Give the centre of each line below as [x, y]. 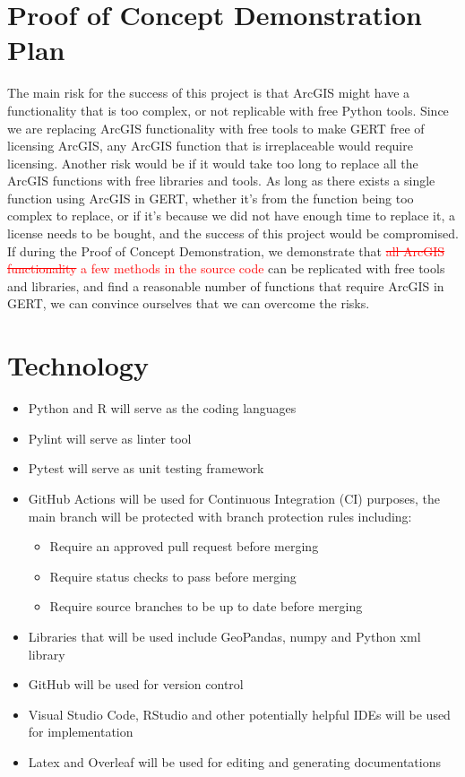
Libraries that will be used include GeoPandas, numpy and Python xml [224, 636]
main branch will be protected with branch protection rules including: [220, 516]
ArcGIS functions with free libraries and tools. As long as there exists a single [221, 181]
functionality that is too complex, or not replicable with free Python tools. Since [228, 110]
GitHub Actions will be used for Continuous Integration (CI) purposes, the [234, 498]
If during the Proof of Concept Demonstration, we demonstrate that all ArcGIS [226, 250]
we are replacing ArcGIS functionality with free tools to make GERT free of [216, 128]
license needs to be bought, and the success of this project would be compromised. [233, 233]
